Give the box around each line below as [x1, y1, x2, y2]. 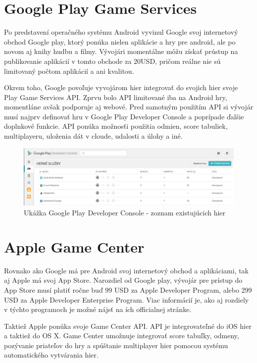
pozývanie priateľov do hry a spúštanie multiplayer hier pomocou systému [4, 340, 228, 350]
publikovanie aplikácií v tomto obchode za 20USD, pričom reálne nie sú [4, 55, 221, 66]
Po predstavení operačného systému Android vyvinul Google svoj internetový [4, 27, 238, 37]
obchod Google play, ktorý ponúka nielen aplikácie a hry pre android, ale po [4, 36, 236, 47]
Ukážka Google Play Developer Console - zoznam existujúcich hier [24, 207, 226, 218]
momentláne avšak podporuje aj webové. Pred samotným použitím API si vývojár [4, 102, 254, 112]
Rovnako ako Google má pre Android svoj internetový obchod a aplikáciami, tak [4, 265, 249, 275]
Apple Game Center [4, 236, 145, 257]
